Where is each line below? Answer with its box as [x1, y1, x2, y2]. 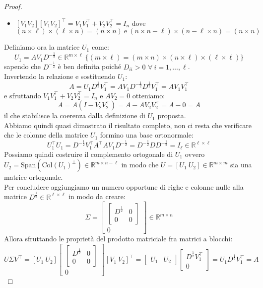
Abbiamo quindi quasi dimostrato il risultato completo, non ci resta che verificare [4, 120, 252, 130]
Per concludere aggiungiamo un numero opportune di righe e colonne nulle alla [4, 181, 244, 192]
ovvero [185, 148, 205, 159]
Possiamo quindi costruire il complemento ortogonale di [4, 148, 173, 159]
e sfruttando [4, 90, 41, 100]
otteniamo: [132, 90, 165, 100]
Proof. [4, 1, 22, 11]
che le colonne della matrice [4, 130, 88, 140]
